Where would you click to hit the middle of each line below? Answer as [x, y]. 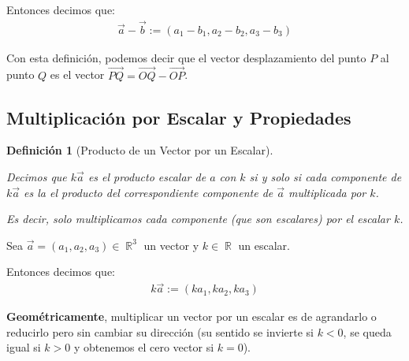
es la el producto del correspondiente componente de [149, 192]
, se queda [367, 331]
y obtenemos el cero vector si [144, 347]
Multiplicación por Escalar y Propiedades [179, 117]
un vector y [171, 245]
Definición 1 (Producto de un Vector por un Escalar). [140, 150]
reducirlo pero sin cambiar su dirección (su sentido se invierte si [160, 331]
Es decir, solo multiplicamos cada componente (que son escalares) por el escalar [198, 219]
